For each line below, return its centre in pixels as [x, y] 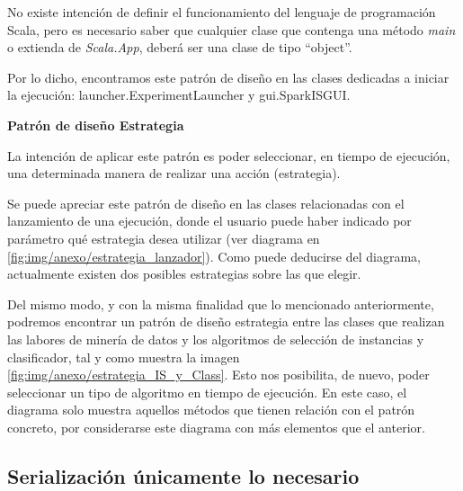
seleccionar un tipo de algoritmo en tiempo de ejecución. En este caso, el [207, 392]
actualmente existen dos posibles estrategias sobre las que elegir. [184, 274]
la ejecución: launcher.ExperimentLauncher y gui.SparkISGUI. [179, 95]
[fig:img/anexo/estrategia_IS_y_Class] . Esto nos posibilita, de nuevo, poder [218, 375]
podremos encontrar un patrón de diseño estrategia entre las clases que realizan [226, 321]
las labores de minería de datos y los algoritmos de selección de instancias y [216, 339]
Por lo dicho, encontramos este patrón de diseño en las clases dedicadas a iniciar [228, 77]
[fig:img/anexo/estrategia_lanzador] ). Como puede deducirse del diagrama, [214, 256]
